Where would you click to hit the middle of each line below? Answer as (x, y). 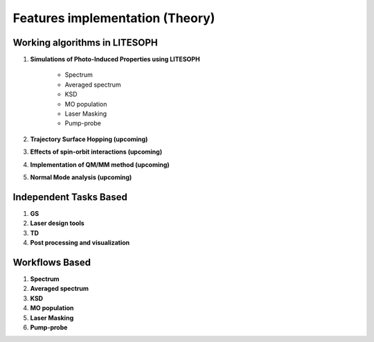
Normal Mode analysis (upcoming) (81, 177)
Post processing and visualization (80, 243)
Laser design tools (57, 223)
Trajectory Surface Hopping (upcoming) (89, 139)
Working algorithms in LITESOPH (86, 43)
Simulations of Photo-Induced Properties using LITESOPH (115, 60)
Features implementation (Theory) (114, 18)
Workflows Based (52, 262)
